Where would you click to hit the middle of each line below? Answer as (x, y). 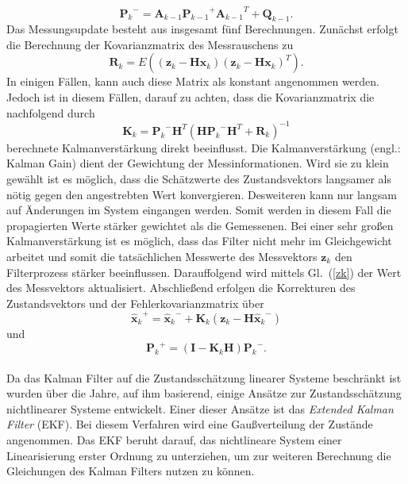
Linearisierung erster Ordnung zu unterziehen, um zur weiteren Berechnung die (199, 455)
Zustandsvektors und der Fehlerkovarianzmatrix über (135, 303)
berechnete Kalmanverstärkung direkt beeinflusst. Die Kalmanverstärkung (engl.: (204, 147)
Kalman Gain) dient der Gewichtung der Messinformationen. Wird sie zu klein (198, 163)
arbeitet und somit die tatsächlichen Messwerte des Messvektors (162, 256)
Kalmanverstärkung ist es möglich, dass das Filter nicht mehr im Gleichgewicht (199, 241)
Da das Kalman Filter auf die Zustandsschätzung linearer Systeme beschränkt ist (204, 377)
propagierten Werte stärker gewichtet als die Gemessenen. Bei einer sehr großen (200, 225)
